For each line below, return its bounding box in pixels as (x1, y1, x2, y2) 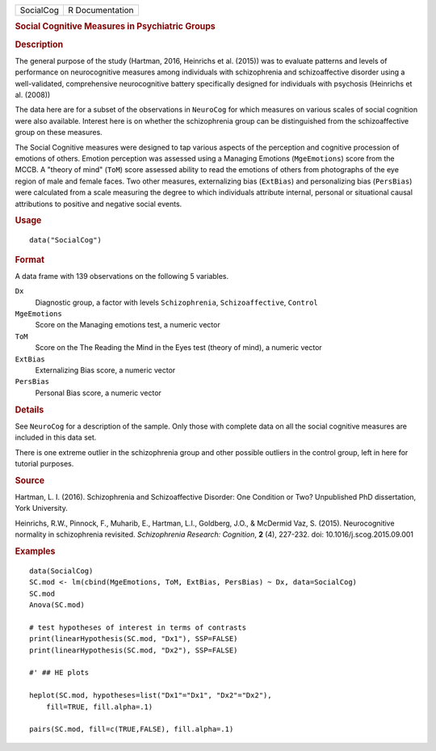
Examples (15, 546, 56, 557)
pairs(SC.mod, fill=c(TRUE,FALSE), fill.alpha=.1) (29, 724, 234, 734)
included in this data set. (15, 432, 97, 442)
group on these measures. (15, 128, 103, 137)
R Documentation (68, 5, 134, 15)
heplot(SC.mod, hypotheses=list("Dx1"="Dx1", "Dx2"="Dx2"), (29, 691, 272, 700)
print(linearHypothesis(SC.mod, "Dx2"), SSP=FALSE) (29, 645, 238, 655)
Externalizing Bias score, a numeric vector (35, 365, 176, 375)
